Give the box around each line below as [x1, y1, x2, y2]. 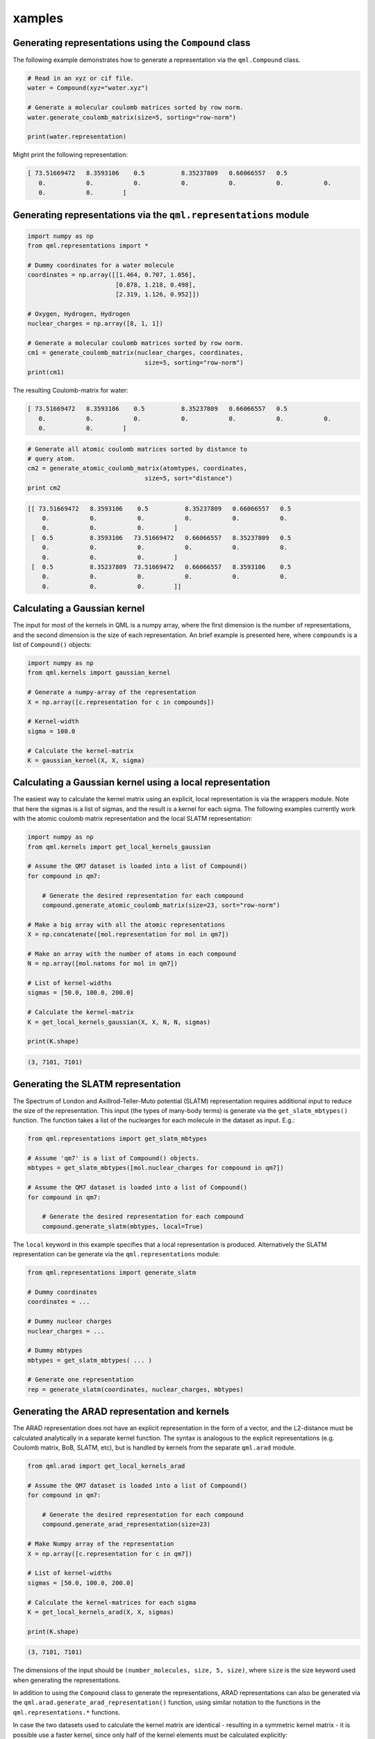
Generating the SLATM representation [12, 1078, 181, 1090]
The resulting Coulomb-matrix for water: [12, 386, 128, 394]
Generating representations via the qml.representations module [12, 209, 310, 221]
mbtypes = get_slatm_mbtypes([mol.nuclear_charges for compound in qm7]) [27, 1164, 284, 1172]
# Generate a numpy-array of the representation [27, 689, 197, 696]
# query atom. [27, 454, 76, 463]
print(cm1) [27, 369, 65, 376]
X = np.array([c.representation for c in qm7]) [27, 1550, 192, 1557]
